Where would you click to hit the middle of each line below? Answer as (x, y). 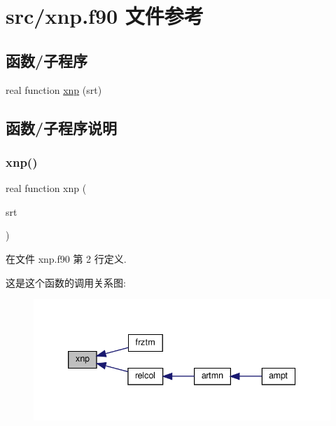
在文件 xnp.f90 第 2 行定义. (66, 258)
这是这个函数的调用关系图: (66, 282)
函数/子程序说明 (62, 127)
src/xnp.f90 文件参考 (105, 16)
